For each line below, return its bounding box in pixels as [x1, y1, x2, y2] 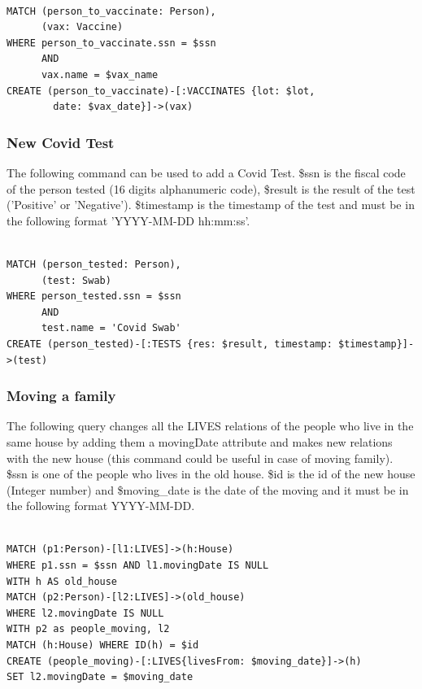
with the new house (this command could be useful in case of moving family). [7, 449, 394, 466]
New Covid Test [7, 132, 115, 152]
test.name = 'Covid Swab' [41, 322, 181, 334]
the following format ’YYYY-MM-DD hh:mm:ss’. [7, 211, 250, 229]
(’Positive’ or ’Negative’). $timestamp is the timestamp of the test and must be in [7, 196, 415, 213]
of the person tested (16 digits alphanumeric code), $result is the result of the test [7, 180, 415, 197]
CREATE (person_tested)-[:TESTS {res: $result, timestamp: [7, 338, 333, 350]
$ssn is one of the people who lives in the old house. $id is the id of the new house [7, 465, 415, 482]
